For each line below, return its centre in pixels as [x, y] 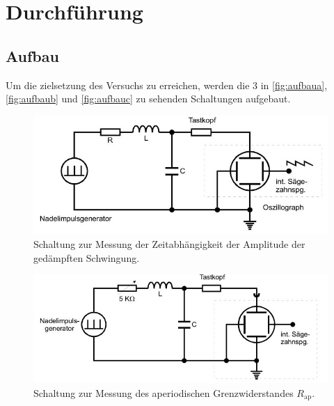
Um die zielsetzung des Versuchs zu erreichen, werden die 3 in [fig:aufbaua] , [167, 85]
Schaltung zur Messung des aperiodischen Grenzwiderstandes [164, 392]
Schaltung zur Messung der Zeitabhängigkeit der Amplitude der [169, 244]
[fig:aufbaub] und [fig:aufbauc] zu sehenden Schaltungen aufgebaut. [148, 99]
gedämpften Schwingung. [87, 257]
